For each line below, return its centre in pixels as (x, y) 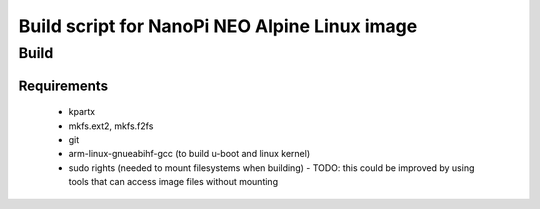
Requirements (63, 85)
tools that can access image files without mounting (173, 182)
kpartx (81, 112)
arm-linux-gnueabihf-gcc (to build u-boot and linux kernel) (189, 154)
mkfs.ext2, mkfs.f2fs (111, 126)
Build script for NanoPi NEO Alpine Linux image (218, 26)
